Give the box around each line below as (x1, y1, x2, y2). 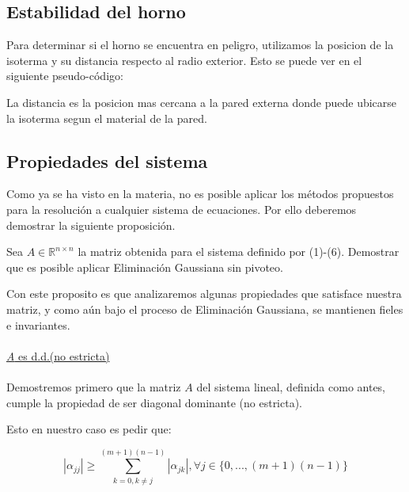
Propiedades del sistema (6, 148, 208, 173)
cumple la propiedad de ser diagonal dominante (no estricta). (6, 394, 303, 410)
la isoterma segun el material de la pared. (6, 109, 207, 126)
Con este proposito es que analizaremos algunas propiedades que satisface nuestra (6, 285, 402, 302)
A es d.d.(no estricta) (6, 347, 110, 364)
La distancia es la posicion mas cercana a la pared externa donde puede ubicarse (6, 93, 397, 110)
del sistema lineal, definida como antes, (196, 378, 386, 395)
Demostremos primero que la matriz (6, 378, 181, 395)
